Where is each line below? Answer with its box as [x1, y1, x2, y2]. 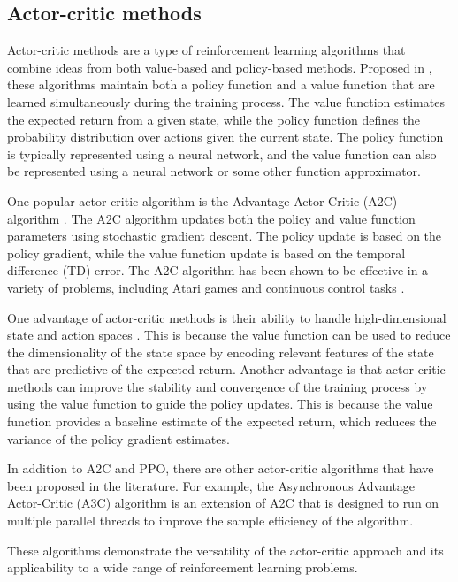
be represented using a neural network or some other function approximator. [7, 162, 422, 180]
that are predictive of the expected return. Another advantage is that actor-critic [7, 360, 446, 379]
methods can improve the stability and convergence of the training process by [7, 377, 428, 395]
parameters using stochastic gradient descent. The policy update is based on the [7, 226, 442, 245]
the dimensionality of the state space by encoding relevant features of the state [7, 342, 434, 361]
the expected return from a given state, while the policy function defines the [7, 110, 420, 128]
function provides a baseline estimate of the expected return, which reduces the [7, 412, 437, 431]
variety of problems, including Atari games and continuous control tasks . [7, 278, 405, 296]
